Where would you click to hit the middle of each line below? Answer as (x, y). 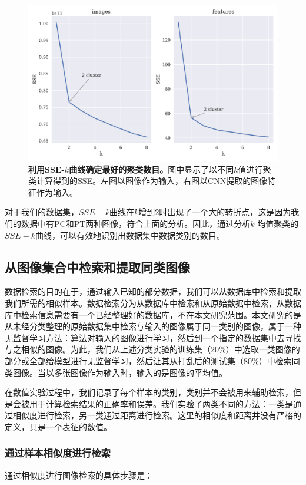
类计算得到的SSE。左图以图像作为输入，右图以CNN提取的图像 (148, 181)
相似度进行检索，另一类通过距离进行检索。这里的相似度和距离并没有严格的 (157, 415)
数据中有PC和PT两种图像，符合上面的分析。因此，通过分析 (136, 223)
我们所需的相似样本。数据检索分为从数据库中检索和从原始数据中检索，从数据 (153, 303)
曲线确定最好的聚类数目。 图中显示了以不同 (152, 169)
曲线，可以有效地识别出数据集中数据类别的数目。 (130, 235)
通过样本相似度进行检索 (58, 453)
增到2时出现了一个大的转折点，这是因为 (215, 212)
